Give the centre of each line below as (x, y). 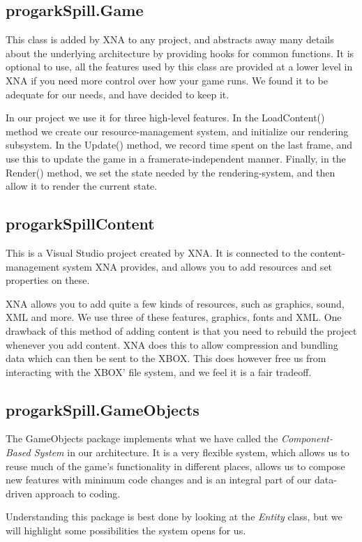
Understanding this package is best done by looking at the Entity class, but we (174, 517)
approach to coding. (78, 493)
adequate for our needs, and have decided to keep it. (118, 94)
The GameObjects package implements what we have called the (142, 438)
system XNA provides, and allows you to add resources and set (198, 266)
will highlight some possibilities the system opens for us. (126, 530)
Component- (307, 438)
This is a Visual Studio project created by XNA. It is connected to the (157, 252)
